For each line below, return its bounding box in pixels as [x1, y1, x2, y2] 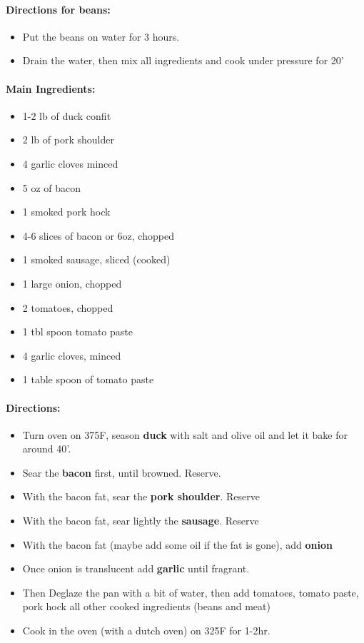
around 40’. [22, 441, 71, 456]
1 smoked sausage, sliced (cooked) [22, 252, 171, 267]
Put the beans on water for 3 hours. [22, 29, 180, 44]
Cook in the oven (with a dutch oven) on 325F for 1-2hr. [22, 623, 271, 638]
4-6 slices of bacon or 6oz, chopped [22, 228, 174, 243]
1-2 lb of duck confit [22, 108, 111, 123]
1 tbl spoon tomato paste [22, 324, 133, 339]
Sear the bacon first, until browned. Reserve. [22, 465, 221, 480]
